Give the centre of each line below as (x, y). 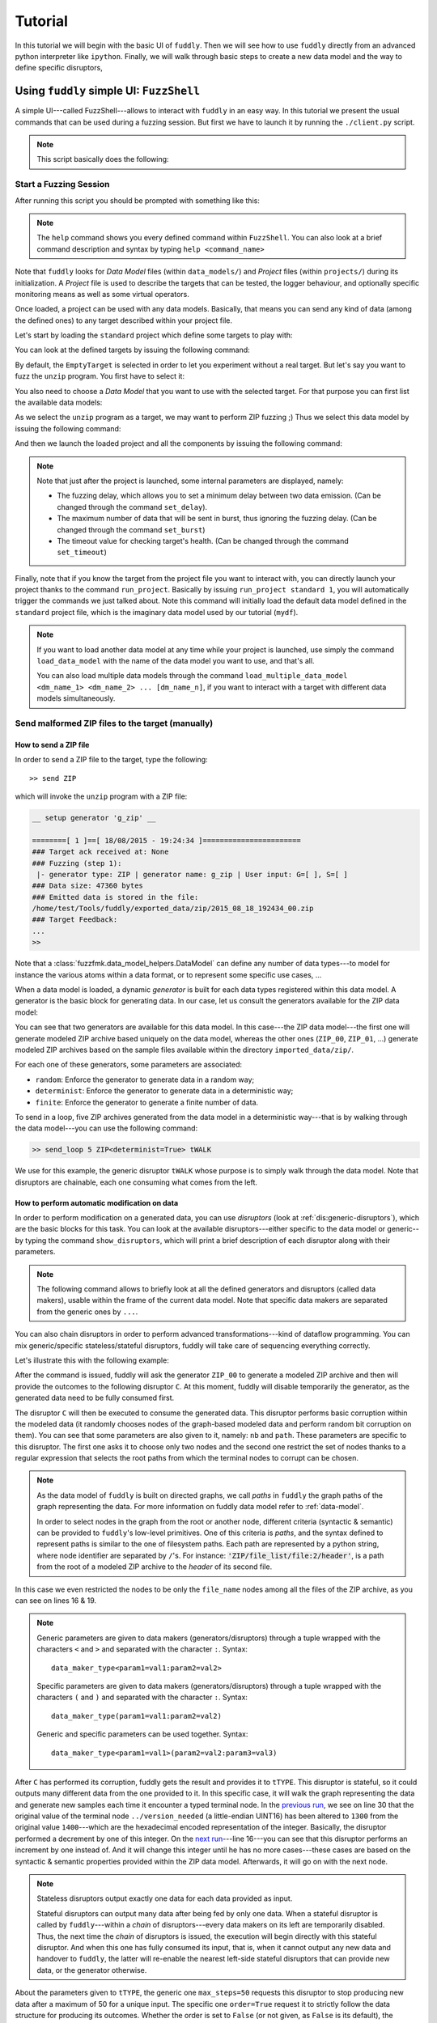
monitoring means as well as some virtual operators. (102, 294)
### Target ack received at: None (100, 852)
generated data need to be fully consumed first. (95, 1398)
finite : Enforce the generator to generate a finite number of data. (147, 1102)
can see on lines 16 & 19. (56, 1600)
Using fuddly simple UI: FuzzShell (108, 91)
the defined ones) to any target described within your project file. (123, 320)
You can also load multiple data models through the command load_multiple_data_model (192, 676)
